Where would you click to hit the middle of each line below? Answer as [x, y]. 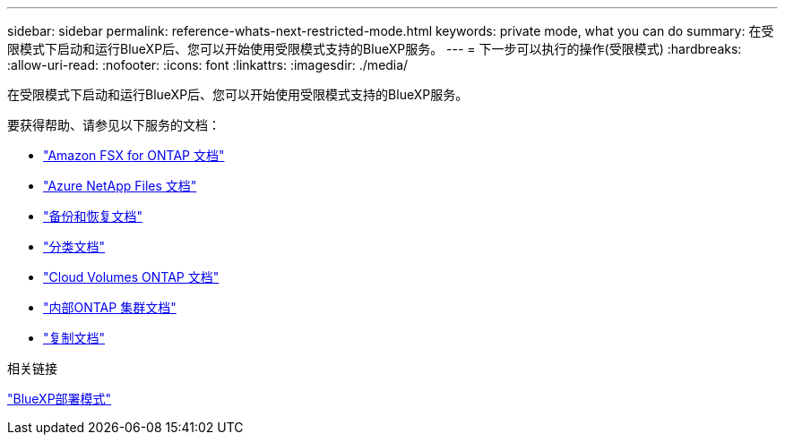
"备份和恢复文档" [93, 216]
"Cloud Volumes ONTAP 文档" [131, 277]
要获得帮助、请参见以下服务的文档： [114, 125]
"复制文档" [74, 338]
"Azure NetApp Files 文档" [120, 186]
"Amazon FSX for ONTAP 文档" [134, 155]
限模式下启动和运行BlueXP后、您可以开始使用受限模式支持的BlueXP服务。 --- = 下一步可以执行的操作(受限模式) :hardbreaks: [375, 49]
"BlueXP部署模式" [60, 399]
